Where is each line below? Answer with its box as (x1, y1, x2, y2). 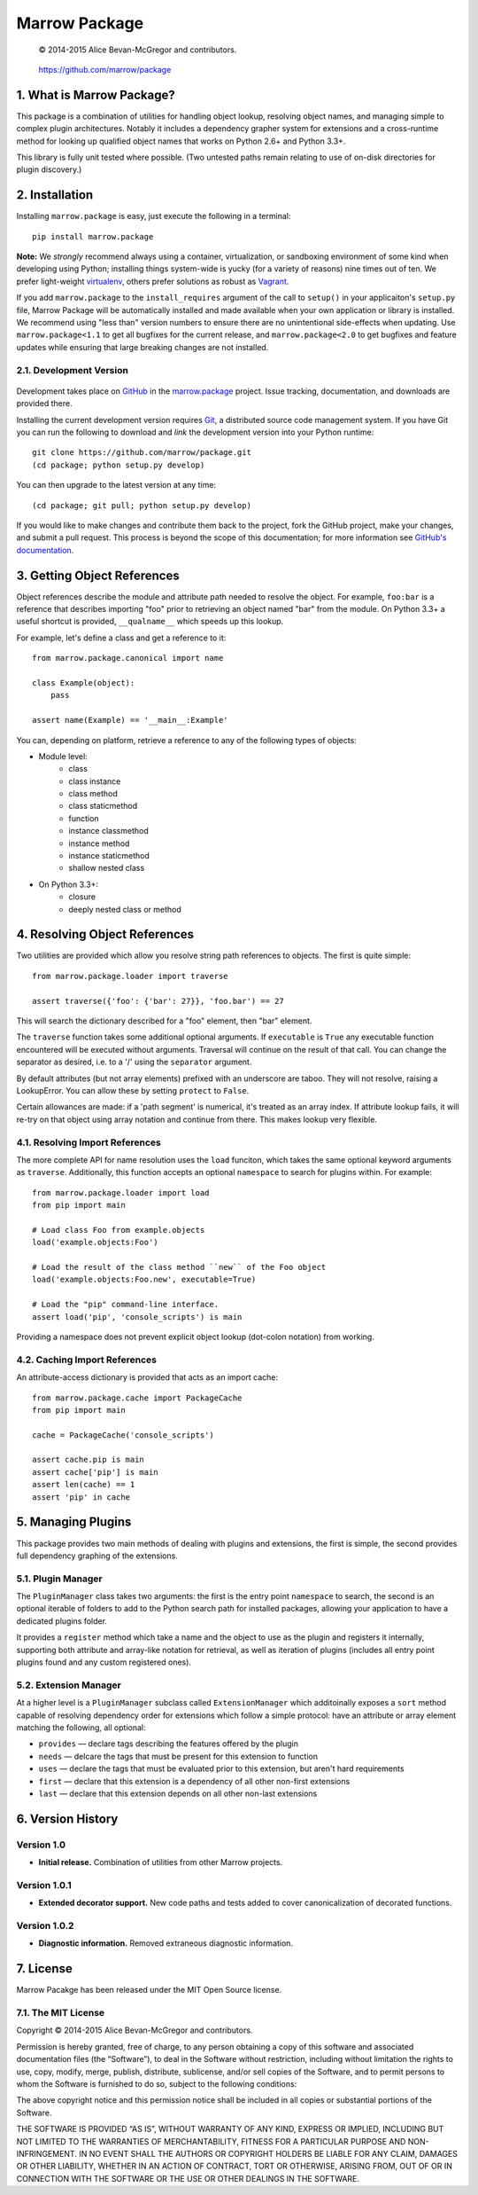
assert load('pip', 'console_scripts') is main (32, 1312, 243, 1321)
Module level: (38, 750, 88, 762)
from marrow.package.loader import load (32, 1188, 210, 1197)
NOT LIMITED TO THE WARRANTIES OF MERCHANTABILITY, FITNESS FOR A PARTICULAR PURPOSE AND (16, 2136, 406, 2146)
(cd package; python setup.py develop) (32, 459, 205, 470)
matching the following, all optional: (16, 1721, 146, 1733)
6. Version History (16, 1811, 119, 1826)
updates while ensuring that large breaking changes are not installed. (16, 341, 269, 352)
